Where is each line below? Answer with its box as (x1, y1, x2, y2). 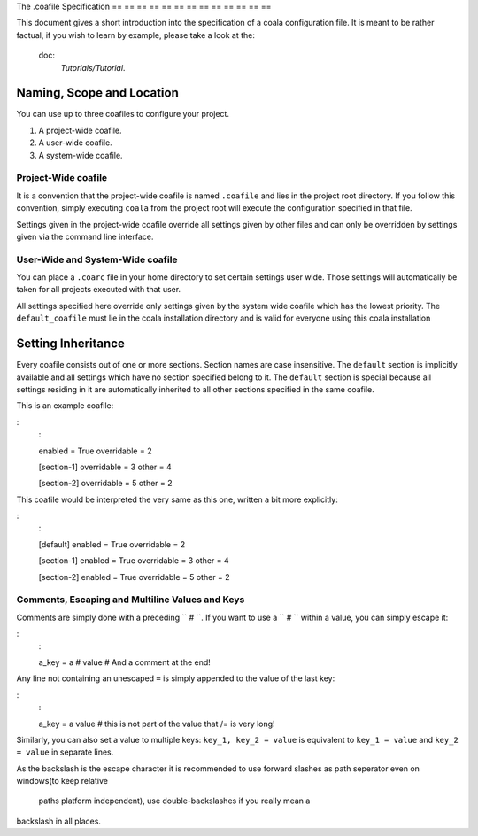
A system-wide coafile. (38, 150, 123, 160)
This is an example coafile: (16, 400, 114, 411)
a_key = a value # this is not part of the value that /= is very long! (38, 718, 275, 729)
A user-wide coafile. (38, 137, 112, 148)
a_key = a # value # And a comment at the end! (38, 656, 212, 668)
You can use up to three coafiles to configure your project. (16, 109, 230, 120)
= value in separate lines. (16, 747, 114, 757)
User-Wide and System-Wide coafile (16, 253, 178, 266)
